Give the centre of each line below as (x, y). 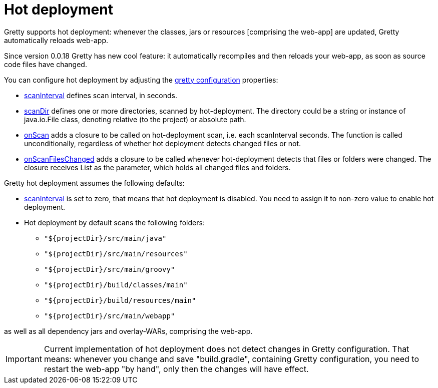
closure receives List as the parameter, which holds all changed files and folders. (157, 167)
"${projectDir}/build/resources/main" (120, 300)
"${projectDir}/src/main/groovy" (110, 269)
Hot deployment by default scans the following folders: (114, 222)
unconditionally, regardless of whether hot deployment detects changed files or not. (163, 143)
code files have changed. (46, 64)
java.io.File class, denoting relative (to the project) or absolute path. (135, 119)
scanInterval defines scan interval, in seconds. (101, 95)
